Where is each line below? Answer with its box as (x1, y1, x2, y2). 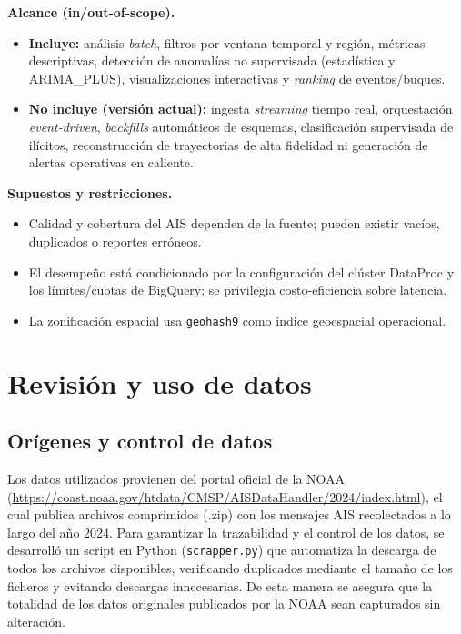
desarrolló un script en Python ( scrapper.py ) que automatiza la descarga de (7, 540, 436, 559)
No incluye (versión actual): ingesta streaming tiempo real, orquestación (28, 99, 453, 118)
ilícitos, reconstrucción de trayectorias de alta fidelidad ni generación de (28, 135, 428, 154)
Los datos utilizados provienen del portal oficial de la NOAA (7, 468, 346, 488)
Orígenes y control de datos (7, 427, 273, 455)
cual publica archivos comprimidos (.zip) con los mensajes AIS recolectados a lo (7, 505, 451, 524)
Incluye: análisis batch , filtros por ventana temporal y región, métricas (28, 33, 426, 52)
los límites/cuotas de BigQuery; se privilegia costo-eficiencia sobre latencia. (28, 280, 447, 299)
